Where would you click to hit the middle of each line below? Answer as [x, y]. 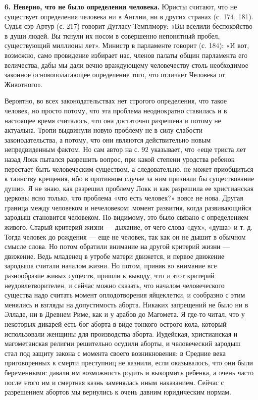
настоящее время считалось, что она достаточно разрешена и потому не [113, 120]
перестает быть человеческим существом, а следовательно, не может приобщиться [129, 169]
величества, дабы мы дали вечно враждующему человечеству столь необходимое [127, 65]
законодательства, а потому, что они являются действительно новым [108, 139]
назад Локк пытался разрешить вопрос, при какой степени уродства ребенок [120, 159]
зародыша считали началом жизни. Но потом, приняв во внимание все [111, 266]
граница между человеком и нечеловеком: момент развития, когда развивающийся [128, 207]
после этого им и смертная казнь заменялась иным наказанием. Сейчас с [114, 382]
